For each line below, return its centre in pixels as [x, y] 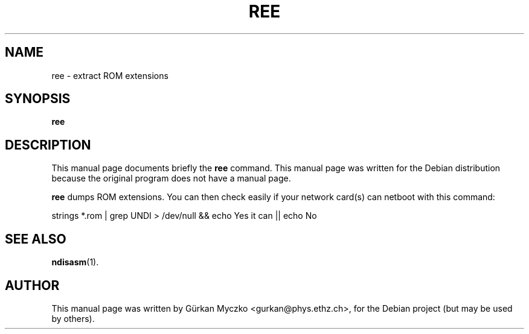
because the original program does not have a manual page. [171, 178]
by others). [73, 318]
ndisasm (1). [75, 262]
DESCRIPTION [48, 145]
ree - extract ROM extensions [110, 75]
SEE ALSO [36, 239]
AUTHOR [32, 285]
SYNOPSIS [38, 99]
